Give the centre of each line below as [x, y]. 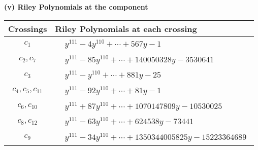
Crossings [28, 28]
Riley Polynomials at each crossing [126, 28]
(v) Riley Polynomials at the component [76, 7]
